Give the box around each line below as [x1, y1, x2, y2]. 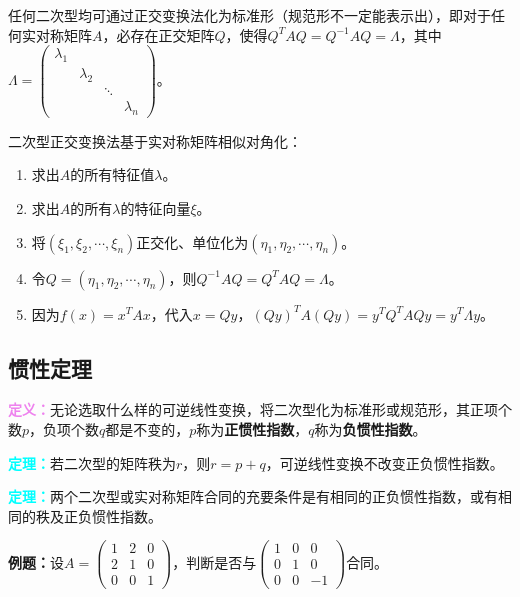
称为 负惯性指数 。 [314, 418, 427, 439]
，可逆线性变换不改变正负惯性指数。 [265, 452, 504, 473]
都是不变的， [105, 418, 190, 439]
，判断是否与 [172, 551, 257, 572]
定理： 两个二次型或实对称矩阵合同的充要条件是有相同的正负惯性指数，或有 [8, 486, 498, 507]
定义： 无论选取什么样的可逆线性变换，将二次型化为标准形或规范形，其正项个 [8, 399, 512, 420]
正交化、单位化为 [136, 231, 249, 252]
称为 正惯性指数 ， [196, 418, 309, 439]
